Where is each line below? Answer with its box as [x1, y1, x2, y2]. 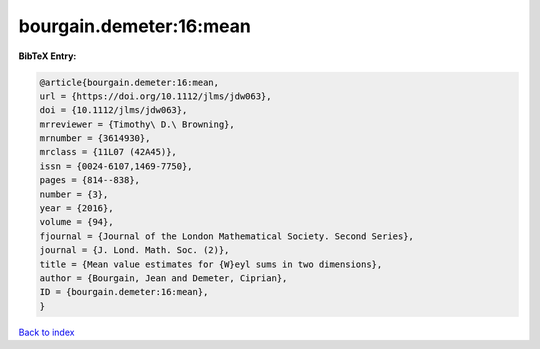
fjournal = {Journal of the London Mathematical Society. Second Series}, [39, 230, 415, 242]
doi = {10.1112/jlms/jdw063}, [39, 105, 188, 116]
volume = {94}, [39, 216, 114, 228]
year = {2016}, [39, 203, 114, 214]
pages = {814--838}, [39, 175, 140, 186]
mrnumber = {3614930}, [39, 133, 151, 144]
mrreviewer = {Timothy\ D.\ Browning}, [39, 118, 235, 130]
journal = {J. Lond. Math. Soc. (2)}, [39, 245, 230, 256]
